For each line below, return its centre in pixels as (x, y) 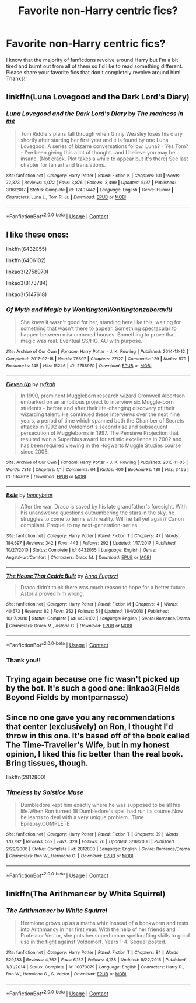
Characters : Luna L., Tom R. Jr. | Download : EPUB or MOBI (66, 197)
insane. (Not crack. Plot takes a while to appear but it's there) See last (104, 159)
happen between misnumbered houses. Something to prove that (98, 335)
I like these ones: (37, 235)
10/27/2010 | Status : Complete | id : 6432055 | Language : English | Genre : (81, 550)
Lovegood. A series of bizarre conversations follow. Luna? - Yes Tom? (104, 146)
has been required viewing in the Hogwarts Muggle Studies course (101, 445)
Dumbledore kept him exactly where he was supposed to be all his (100, 805)
